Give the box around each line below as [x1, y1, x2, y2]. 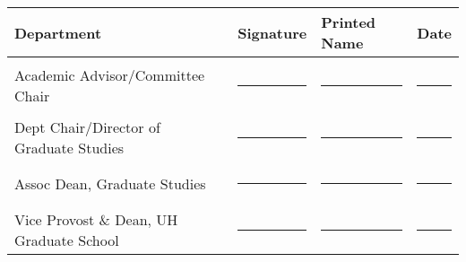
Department [14, 22, 102, 43]
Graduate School [14, 230, 119, 250]
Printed [321, 12, 376, 32]
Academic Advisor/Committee [14, 65, 205, 85]
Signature [237, 22, 307, 43]
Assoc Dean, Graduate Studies [14, 173, 206, 194]
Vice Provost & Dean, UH [14, 209, 178, 230]
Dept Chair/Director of [14, 117, 160, 137]
